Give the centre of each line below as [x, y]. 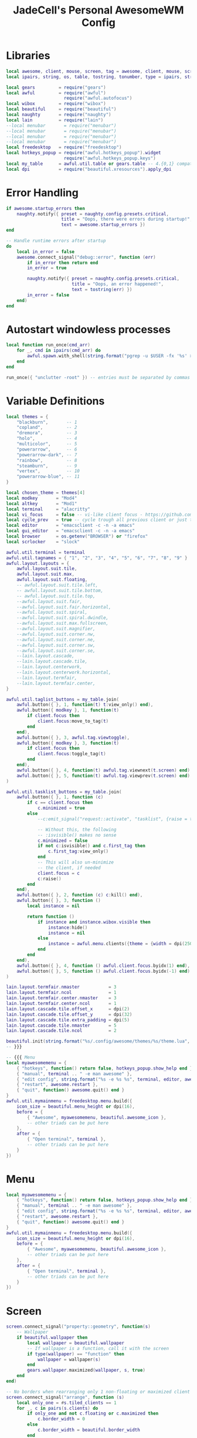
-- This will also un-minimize [76, 862]
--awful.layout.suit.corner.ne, [56, 640]
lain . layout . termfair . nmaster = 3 [61, 987]
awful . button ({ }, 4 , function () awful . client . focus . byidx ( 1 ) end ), [103, 966]
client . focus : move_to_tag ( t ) [73, 721]
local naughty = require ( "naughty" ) [59, 115]
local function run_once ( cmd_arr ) [48, 345]
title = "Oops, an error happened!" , [118, 284]
